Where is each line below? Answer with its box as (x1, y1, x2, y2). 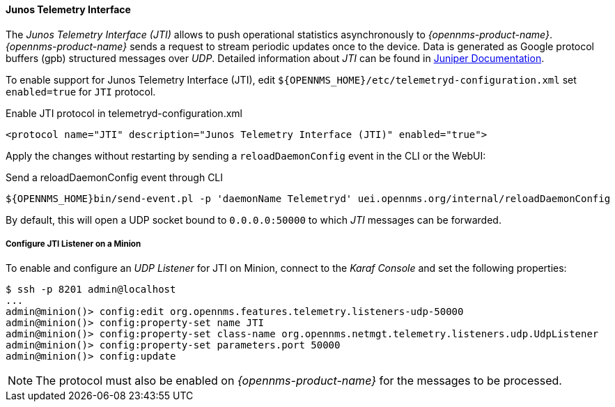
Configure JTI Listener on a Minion (6, 239, 141, 249)
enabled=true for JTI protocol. (6, 85, 156, 98)
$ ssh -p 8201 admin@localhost (6, 284, 176, 295)
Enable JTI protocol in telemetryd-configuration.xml (6, 107, 242, 119)
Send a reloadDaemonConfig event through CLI (6, 171, 224, 183)
